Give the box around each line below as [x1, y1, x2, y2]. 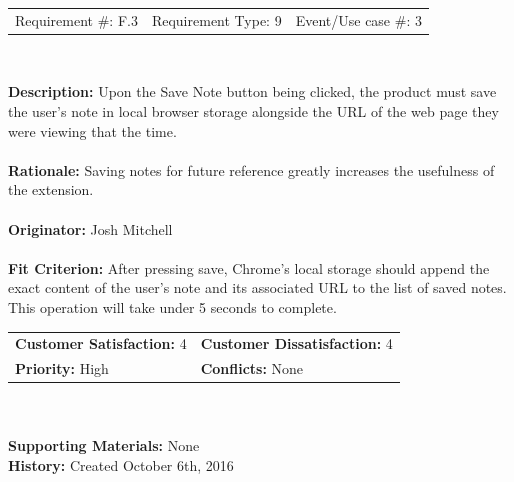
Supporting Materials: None [8, 435, 200, 456]
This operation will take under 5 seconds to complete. [8, 296, 337, 317]
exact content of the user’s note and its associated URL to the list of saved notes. [8, 277, 507, 298]
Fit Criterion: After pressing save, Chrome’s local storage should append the [8, 257, 490, 278]
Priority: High [15, 358, 109, 379]
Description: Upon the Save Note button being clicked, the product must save [8, 81, 497, 102]
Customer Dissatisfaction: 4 [200, 333, 393, 354]
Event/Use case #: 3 [295, 9, 422, 30]
